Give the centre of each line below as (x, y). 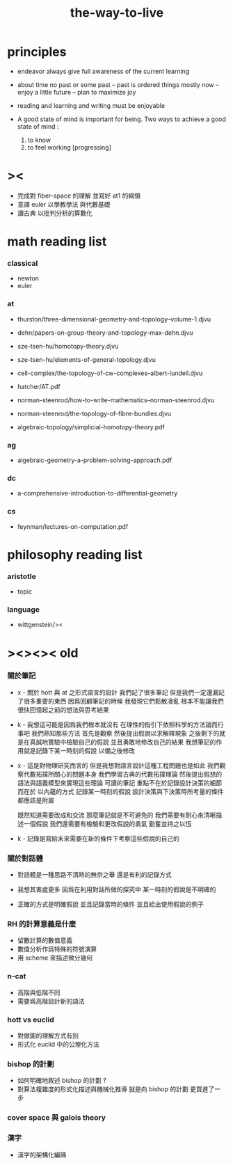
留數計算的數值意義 (45, 940)
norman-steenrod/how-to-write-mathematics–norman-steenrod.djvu (116, 400)
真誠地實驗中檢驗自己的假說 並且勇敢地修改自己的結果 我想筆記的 (123, 742)
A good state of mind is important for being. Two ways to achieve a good (121, 119)
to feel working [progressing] (69, 147)
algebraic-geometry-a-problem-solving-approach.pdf (95, 460)
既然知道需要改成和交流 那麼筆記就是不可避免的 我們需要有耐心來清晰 (116, 815)
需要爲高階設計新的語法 (51, 1001)
